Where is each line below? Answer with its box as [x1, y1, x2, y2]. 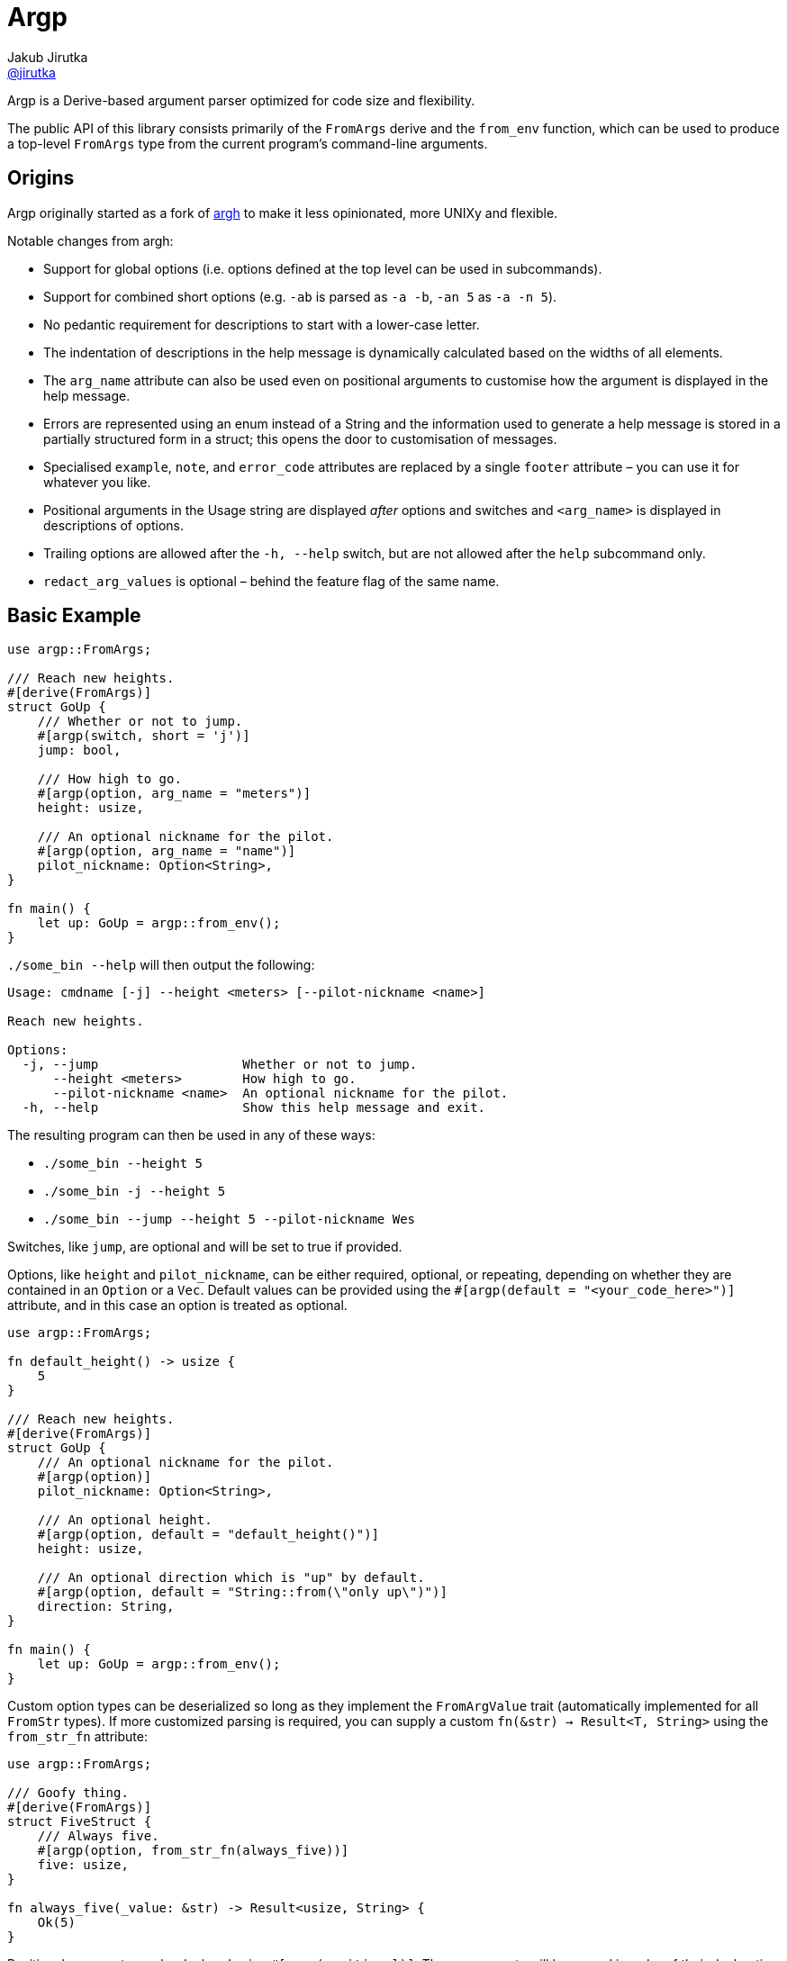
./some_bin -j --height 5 [43, 1184, 226, 1199]
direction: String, [37, 1599, 175, 1614]
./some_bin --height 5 [43, 1156, 204, 1171]
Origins [7, 167, 75, 190]
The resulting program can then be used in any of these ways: [7, 1127, 375, 1143]
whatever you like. [43, 474, 151, 490]
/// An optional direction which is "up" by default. [37, 1570, 425, 1586]
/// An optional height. [37, 1513, 213, 1528]
